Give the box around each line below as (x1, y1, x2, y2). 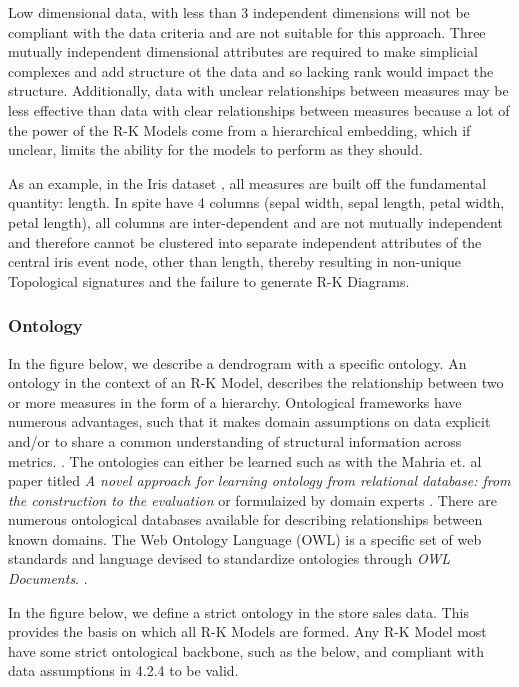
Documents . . (8, 568, 88, 589)
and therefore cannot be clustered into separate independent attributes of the (8, 231, 482, 252)
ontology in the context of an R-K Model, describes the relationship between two (8, 372, 504, 393)
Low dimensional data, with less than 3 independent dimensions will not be (8, 2, 470, 22)
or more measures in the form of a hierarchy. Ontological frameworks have (8, 391, 462, 412)
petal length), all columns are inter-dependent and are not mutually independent (8, 211, 503, 232)
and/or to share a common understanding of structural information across (8, 430, 462, 451)
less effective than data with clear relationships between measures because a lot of (8, 99, 510, 120)
